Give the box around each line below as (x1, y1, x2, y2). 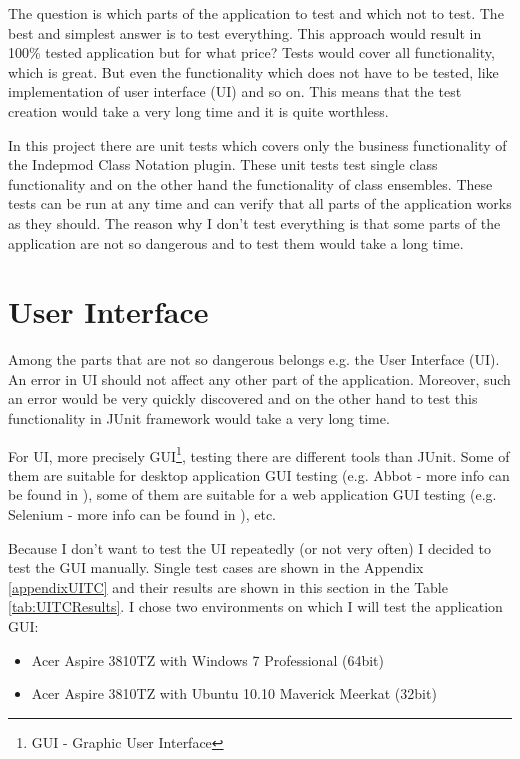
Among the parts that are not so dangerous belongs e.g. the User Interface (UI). (8, 349, 500, 370)
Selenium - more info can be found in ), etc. (8, 504, 276, 525)
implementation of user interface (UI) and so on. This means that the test (8, 81, 462, 102)
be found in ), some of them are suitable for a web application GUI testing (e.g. (8, 484, 497, 505)
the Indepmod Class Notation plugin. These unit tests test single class (8, 154, 438, 175)
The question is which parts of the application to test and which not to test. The (8, 3, 504, 23)
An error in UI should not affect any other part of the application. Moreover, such (8, 368, 511, 389)
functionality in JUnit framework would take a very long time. (8, 408, 390, 429)
